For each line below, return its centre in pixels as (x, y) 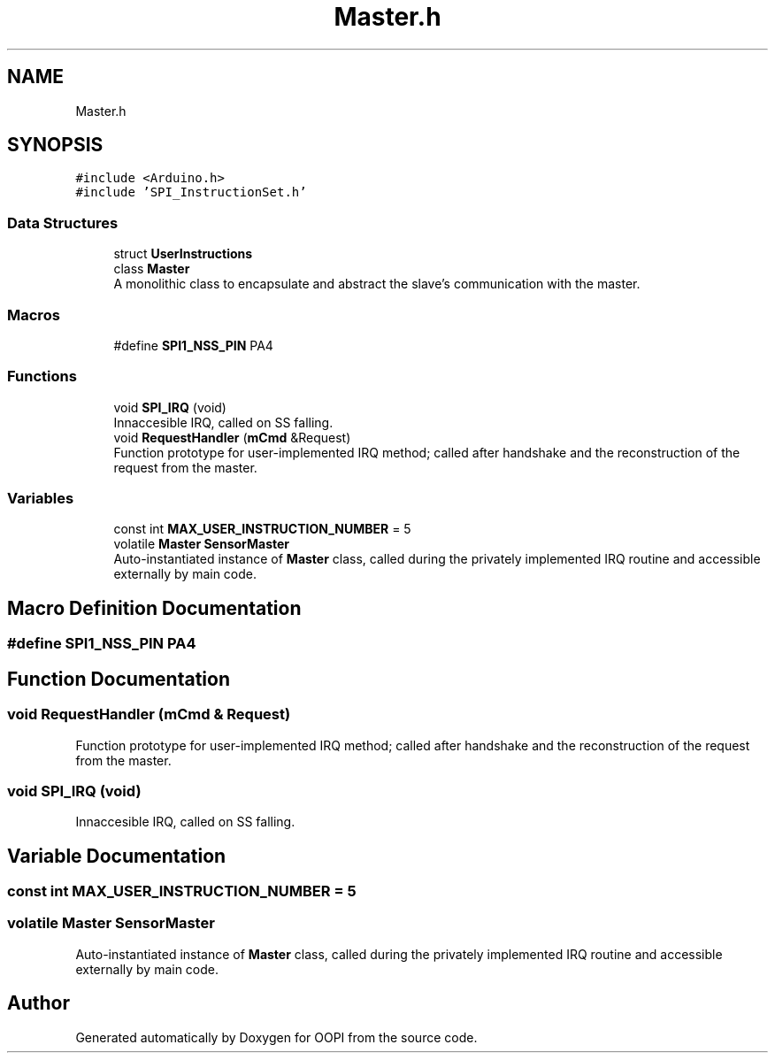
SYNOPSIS (55, 145)
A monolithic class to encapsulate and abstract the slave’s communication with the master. (377, 284)
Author (38, 1003)
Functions (42, 376)
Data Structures (63, 223)
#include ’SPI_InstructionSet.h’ (191, 192)
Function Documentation (119, 679)
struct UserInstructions (183, 254)
